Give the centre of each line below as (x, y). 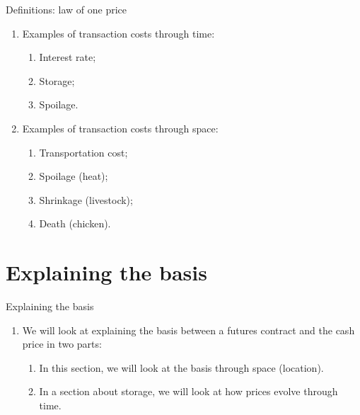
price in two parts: (62, 344)
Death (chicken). (75, 223)
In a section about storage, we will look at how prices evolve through (188, 391)
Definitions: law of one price (66, 9)
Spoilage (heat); (74, 176)
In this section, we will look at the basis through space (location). (181, 367)
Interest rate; (68, 57)
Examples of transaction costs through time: (118, 33)
